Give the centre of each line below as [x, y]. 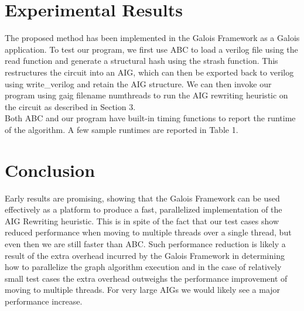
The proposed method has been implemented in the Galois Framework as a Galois [152, 38]
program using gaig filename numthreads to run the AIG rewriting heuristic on [146, 95]
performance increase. [44, 301]
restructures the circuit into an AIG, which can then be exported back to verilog [149, 72]
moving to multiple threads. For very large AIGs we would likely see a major [143, 290]
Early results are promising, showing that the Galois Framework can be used [142, 198]
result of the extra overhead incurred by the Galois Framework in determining [145, 255]
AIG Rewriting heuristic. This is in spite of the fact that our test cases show [142, 221]
